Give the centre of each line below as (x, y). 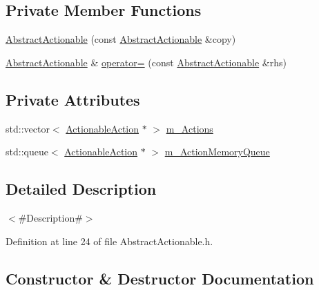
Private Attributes (73, 99)
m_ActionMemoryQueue (217, 152)
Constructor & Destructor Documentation (160, 278)
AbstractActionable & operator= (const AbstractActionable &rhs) (146, 62)
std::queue (27, 152)
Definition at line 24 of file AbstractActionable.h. (109, 241)
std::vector (28, 128)
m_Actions (190, 128)
